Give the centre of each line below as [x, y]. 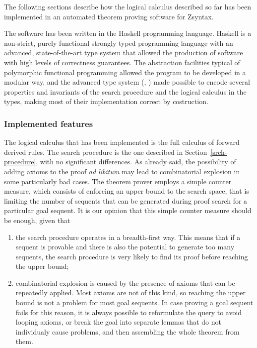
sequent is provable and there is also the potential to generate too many [125, 247]
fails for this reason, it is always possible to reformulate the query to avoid [129, 312]
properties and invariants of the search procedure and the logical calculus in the [125, 91]
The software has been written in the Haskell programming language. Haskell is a [128, 33]
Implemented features [49, 123]
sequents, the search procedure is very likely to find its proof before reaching [132, 256]
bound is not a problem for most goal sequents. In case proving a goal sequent [134, 302]
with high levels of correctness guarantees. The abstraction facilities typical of [122, 62]
